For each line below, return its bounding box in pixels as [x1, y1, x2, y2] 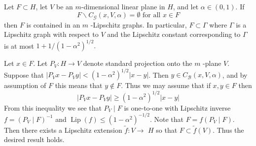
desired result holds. [4, 134, 65, 145]
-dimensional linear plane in [81, 1, 165, 11]
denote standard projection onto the [83, 58, 192, 68]
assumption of [4, 80, 46, 90]
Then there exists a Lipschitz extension [4, 124, 122, 135]
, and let [173, 1, 199, 11]
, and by [222, 69, 248, 80]
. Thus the [213, 124, 244, 135]
